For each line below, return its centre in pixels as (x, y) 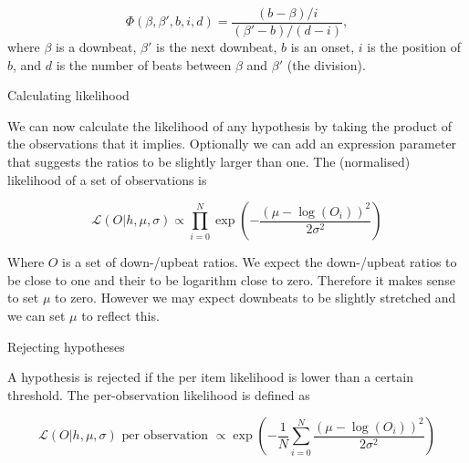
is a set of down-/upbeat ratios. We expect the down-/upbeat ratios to (260, 262)
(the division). (326, 64)
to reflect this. (120, 315)
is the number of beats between (144, 64)
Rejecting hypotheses (66, 346)
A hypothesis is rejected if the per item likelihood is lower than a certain (210, 377)
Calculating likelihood (68, 95)
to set (23, 298)
